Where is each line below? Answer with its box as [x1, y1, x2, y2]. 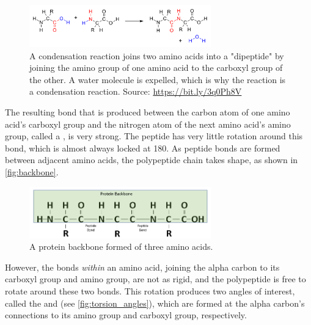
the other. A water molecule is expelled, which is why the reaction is [29, 73, 286, 86]
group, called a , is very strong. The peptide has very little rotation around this [5, 130, 303, 142]
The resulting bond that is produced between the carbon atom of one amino [5, 105, 290, 118]
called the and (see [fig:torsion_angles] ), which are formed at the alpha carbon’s [5, 296, 305, 309]
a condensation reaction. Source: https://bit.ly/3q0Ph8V [29, 85, 242, 98]
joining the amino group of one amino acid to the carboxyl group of [29, 61, 283, 74]
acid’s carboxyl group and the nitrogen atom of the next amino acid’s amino [5, 117, 291, 130]
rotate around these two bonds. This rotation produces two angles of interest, [5, 285, 295, 297]
